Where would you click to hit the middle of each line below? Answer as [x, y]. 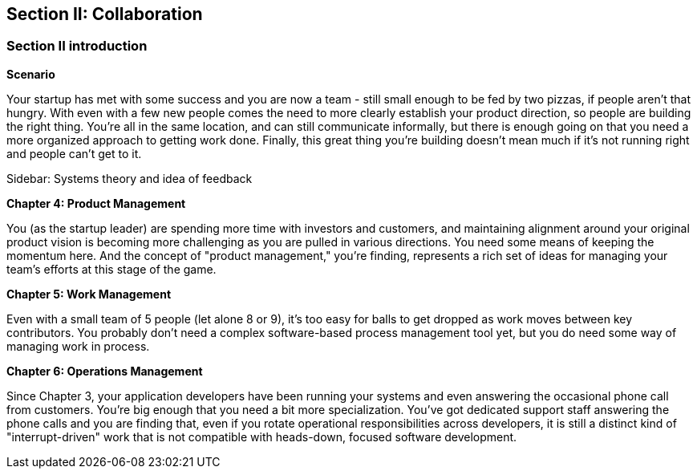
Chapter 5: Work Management [89, 294]
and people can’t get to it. [74, 153]
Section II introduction [77, 46]
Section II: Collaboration [105, 14]
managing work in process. [78, 346]
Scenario [31, 74]
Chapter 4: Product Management [96, 203]
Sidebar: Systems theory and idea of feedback [130, 178]
